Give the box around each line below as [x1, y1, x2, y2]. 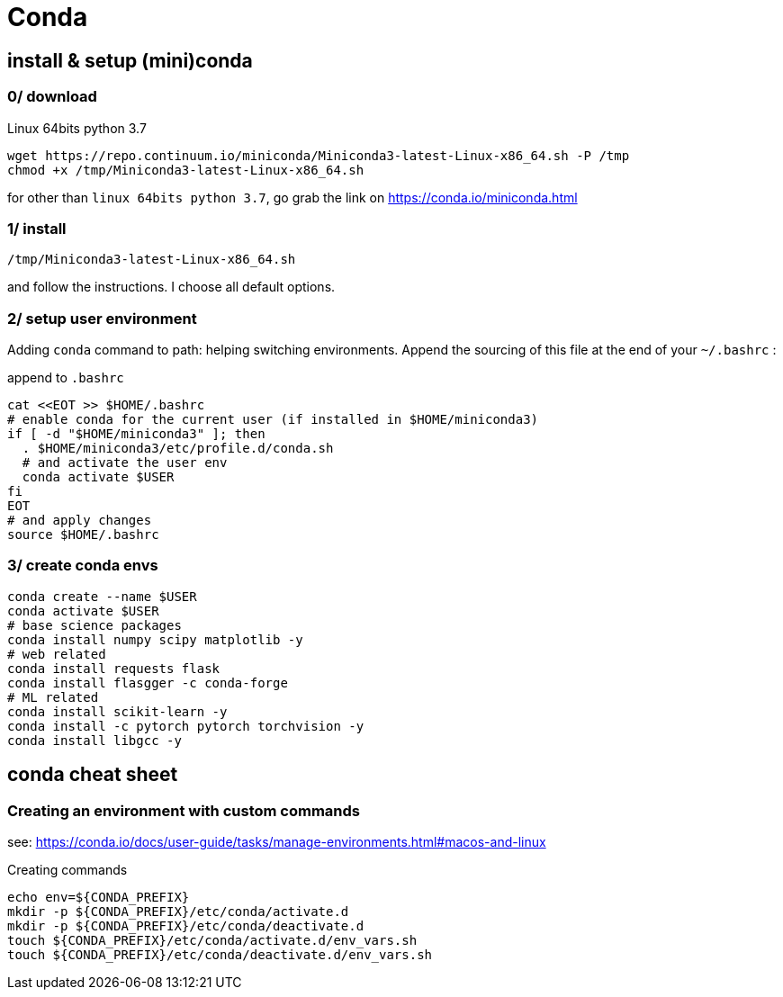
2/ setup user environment [7, 309, 197, 328]
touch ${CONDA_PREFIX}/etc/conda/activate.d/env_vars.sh [7, 933, 418, 948]
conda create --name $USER [7, 588, 197, 604]
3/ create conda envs [7, 556, 158, 575]
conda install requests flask [7, 660, 220, 676]
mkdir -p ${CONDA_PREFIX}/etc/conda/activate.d [7, 904, 349, 920]
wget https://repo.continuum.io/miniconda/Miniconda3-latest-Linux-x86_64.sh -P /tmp [7, 148, 630, 163]
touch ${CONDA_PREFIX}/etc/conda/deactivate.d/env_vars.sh [7, 948, 433, 963]
